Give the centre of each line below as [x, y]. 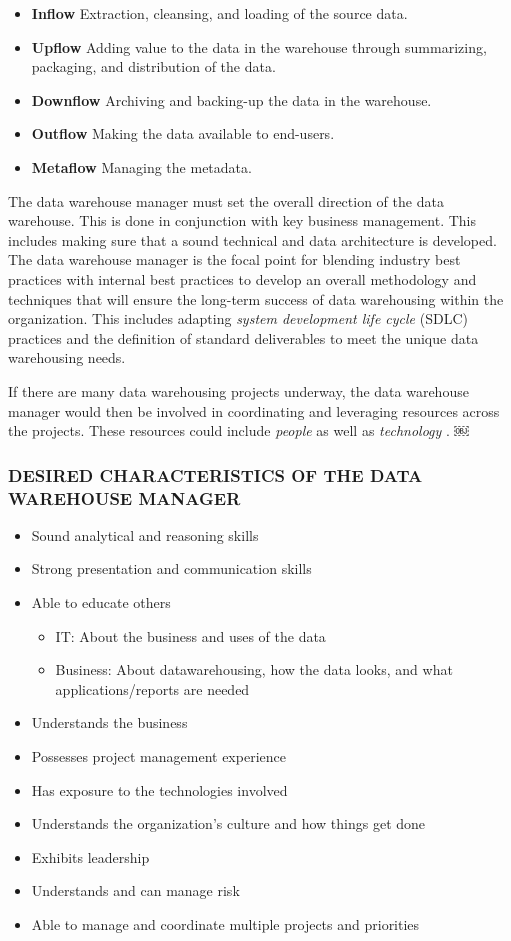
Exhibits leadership [90, 856]
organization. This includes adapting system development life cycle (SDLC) [238, 318]
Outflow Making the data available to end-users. [183, 133]
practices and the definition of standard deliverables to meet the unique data [243, 337]
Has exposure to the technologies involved [159, 789]
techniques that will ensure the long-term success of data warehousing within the [256, 298]
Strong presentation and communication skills [171, 568]
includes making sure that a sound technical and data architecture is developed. [252, 239]
